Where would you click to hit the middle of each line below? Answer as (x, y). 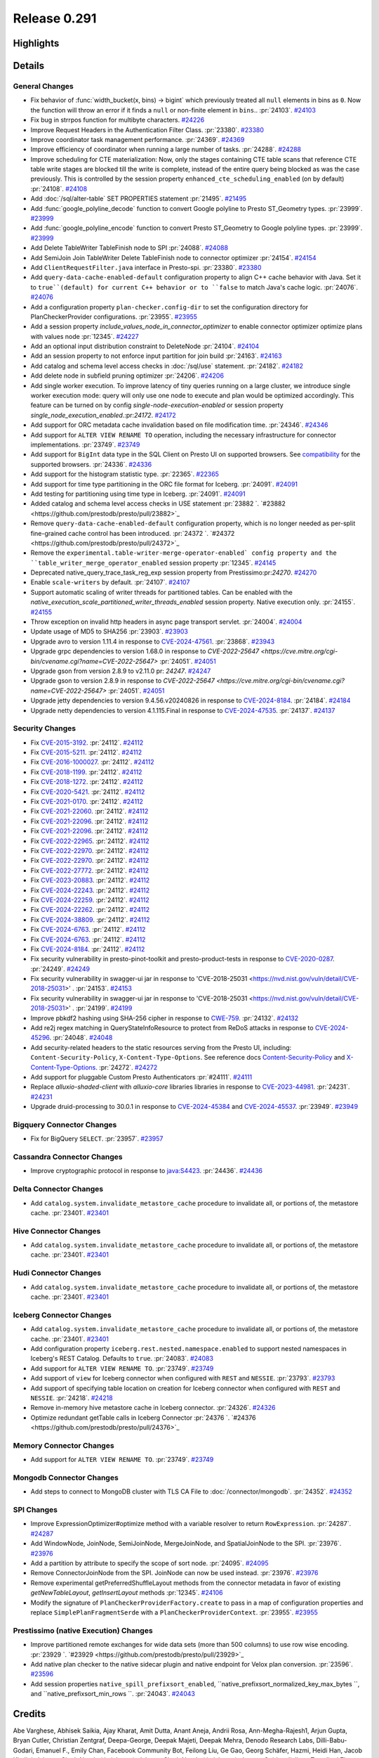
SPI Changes (35, 1510)
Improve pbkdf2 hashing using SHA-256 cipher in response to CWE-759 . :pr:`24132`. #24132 (165, 1018)
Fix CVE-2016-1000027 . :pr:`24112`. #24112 (92, 762)
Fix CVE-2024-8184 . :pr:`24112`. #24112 (88, 949)
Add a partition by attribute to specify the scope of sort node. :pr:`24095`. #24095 (149, 1563)
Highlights (36, 43)
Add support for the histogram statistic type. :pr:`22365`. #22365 (125, 474)
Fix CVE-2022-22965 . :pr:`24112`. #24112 (90, 841)
